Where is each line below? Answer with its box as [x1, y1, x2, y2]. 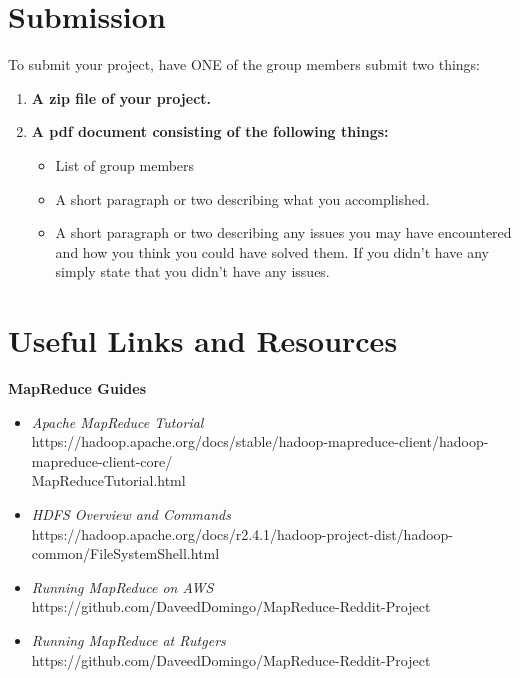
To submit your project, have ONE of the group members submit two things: [8, 54, 480, 75]
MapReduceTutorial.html [31, 470, 186, 491]
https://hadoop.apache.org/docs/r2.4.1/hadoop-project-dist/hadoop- [31, 523, 454, 544]
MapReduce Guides [8, 378, 147, 398]
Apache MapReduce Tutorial [31, 411, 204, 432]
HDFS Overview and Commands [31, 503, 231, 524]
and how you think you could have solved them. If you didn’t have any [55, 241, 489, 262]
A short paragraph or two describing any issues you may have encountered [55, 222, 512, 243]
